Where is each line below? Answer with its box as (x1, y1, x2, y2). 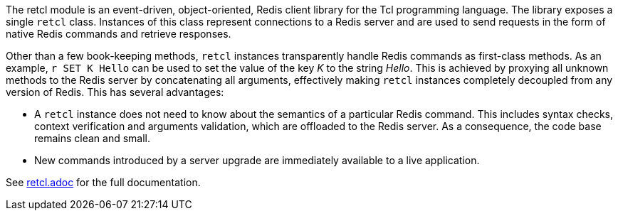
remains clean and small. (34, 132, 151, 144)
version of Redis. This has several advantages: (6, 86, 224, 98)
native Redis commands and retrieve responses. (6, 28, 231, 40)
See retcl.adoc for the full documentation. (6, 176, 201, 188)
